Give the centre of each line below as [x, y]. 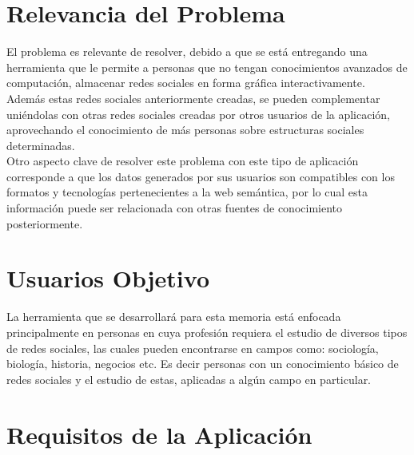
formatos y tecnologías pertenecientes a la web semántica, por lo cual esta [187, 192]
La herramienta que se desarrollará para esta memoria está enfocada [174, 317]
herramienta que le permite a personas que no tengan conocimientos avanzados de [207, 67]
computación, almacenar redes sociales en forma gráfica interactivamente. [186, 83]
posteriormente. [45, 223]
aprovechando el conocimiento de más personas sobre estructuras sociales [185, 130]
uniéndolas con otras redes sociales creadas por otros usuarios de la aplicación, [199, 114]
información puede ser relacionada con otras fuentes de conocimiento [174, 208]
